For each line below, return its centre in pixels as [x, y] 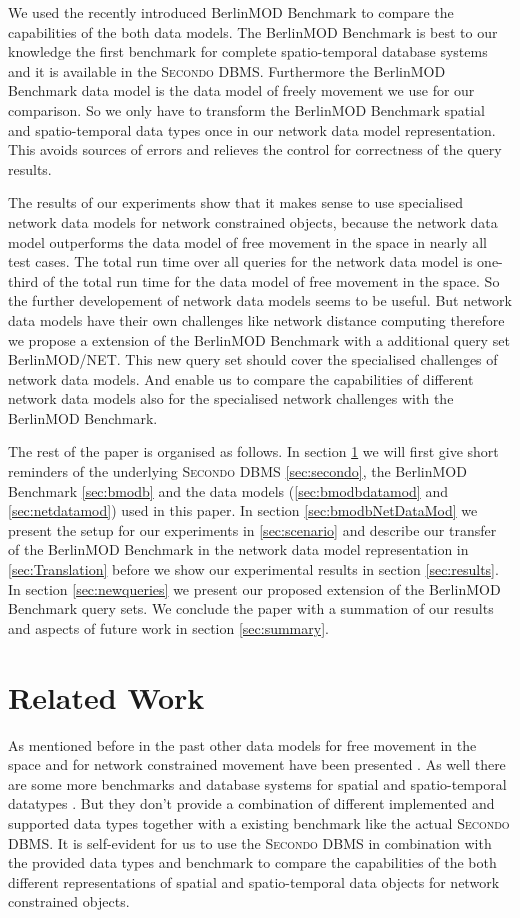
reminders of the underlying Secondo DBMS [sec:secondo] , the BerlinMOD [237, 471]
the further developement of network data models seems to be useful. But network [260, 300]
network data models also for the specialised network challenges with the [231, 398]
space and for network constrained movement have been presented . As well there [257, 764]
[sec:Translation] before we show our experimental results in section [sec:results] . [253, 569]
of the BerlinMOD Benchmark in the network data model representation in [238, 549]
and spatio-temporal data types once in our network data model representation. [252, 129]
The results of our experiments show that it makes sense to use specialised [236, 202]
